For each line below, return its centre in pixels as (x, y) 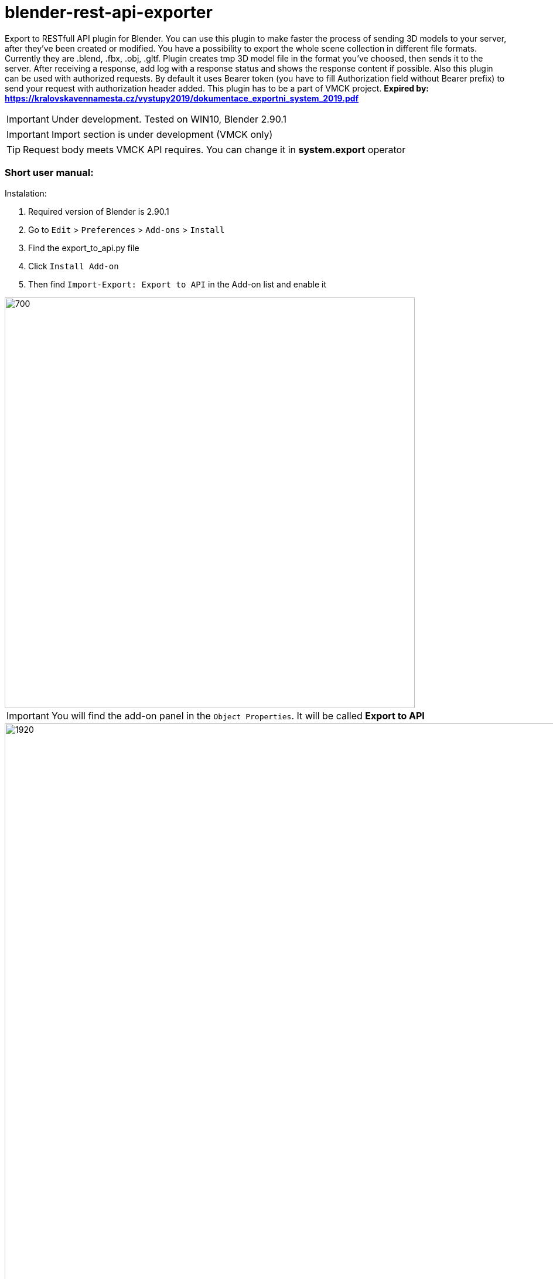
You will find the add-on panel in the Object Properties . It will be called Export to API (238, 715)
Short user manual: (49, 173)
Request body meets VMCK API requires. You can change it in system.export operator (214, 149)
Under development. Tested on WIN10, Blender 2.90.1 (169, 119)
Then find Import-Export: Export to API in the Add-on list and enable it (177, 284)
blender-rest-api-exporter (109, 12)
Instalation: (26, 193)
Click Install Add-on (74, 266)
